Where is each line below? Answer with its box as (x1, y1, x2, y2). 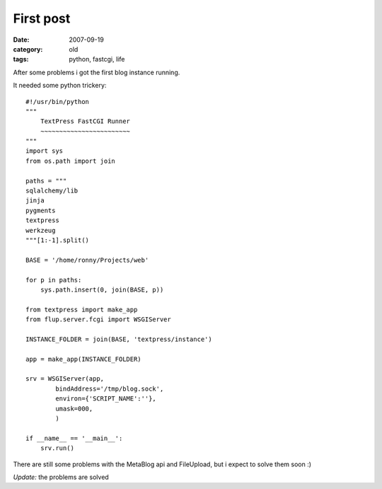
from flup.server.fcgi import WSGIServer (25, 316, 171, 323)
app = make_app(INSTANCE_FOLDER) (25, 355, 141, 363)
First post (13, 11, 71, 26)
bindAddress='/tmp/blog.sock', (55, 384, 164, 393)
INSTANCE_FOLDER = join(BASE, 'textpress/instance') (25, 335, 212, 343)
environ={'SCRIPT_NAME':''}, (55, 395, 157, 403)
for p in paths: (25, 276, 82, 284)
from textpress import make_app (25, 305, 138, 313)
